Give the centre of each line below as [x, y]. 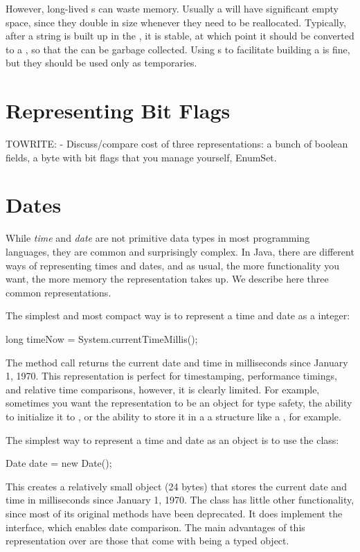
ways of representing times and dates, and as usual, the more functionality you [173, 265]
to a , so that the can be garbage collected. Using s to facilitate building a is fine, [178, 49]
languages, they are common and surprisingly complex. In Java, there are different [180, 251]
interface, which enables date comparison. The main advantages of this [155, 527]
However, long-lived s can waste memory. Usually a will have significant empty [172, 8]
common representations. [58, 292]
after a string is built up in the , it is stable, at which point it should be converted [180, 36]
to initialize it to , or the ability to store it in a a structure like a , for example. [173, 416]
